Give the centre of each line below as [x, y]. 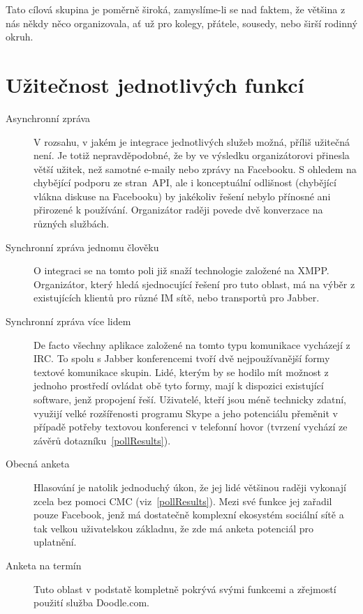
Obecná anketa [38, 464]
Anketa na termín [44, 565]
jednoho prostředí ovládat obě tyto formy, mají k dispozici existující [179, 385]
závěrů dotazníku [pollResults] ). [102, 440]
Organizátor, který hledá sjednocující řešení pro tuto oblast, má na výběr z [194, 284]
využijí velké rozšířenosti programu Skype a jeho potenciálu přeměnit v [186, 413]
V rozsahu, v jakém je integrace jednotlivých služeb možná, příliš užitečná [192, 141]
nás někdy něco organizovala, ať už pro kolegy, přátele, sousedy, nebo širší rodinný [181, 23]
